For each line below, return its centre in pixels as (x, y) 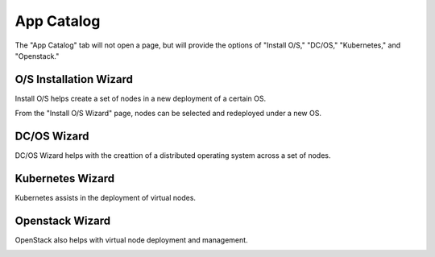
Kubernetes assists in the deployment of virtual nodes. (106, 198)
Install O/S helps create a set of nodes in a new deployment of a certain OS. (141, 98)
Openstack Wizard (63, 220)
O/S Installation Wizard (74, 79)
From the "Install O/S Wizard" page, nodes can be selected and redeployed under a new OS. (168, 114)
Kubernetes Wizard (65, 178)
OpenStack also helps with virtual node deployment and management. (132, 240)
